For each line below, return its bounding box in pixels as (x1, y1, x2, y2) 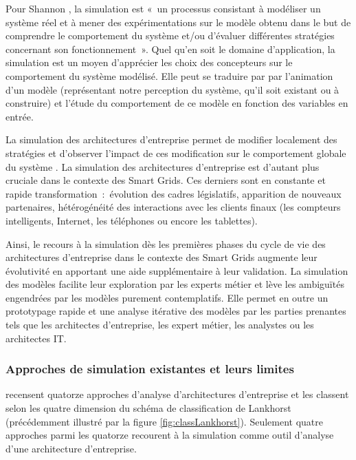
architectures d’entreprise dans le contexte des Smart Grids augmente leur (5, 250, 318, 264)
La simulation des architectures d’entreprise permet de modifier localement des (5, 132, 337, 147)
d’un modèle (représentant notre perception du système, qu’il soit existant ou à (5, 82, 340, 96)
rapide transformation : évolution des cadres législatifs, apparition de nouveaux (5, 186, 342, 200)
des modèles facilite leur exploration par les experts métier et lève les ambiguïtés (5, 277, 344, 291)
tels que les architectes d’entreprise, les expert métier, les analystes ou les (5, 317, 314, 332)
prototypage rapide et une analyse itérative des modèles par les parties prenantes (5, 304, 346, 318)
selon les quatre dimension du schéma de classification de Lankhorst (5, 401, 291, 415)
